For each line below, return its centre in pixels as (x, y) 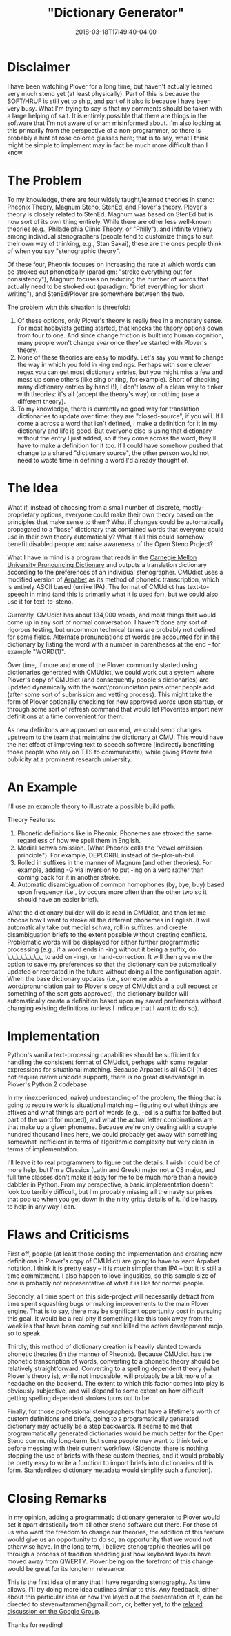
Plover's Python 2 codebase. (48, 1084)
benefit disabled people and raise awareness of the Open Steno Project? (110, 543)
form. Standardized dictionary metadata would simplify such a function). (110, 1470)
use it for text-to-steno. (40, 601)
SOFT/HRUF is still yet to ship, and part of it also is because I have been (109, 101)
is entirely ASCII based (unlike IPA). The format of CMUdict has (97, 586)
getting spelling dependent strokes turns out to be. (79, 1398)
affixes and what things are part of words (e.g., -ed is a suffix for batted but (114, 1113)
